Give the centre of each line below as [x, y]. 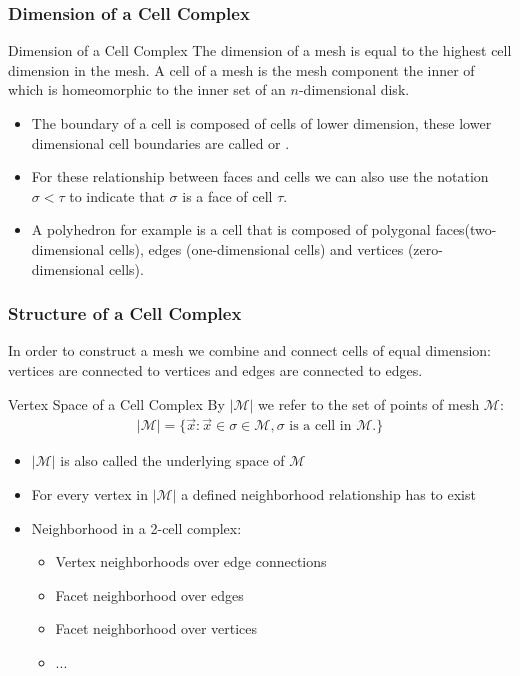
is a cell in [320, 426]
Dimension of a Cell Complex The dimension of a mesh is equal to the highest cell [260, 50]
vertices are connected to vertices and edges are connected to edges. [215, 369]
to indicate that [117, 195]
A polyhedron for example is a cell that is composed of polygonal [231, 229]
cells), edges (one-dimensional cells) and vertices [256, 248]
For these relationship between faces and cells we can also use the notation [260, 176]
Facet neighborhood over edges [149, 594]
